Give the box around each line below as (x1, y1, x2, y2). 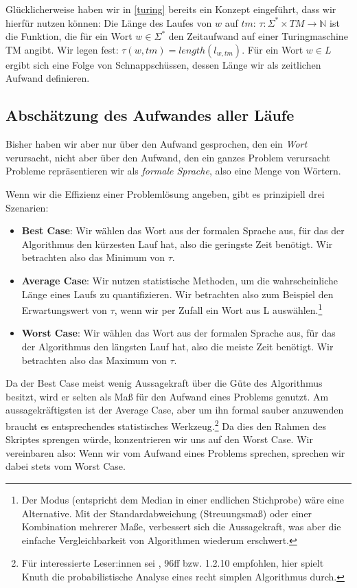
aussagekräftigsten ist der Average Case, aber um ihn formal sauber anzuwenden (5, 403, 344, 417)
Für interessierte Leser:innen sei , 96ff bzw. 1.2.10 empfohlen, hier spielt (21, 556, 324, 570)
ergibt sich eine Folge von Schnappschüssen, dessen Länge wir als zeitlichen (5, 57, 321, 71)
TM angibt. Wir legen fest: (5, 42, 119, 56)
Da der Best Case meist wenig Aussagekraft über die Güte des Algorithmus (5, 376, 323, 390)
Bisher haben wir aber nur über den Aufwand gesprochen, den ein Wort (5, 137, 308, 151)
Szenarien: (5, 200, 49, 214)
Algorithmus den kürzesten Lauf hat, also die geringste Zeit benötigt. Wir (21, 236, 333, 251)
